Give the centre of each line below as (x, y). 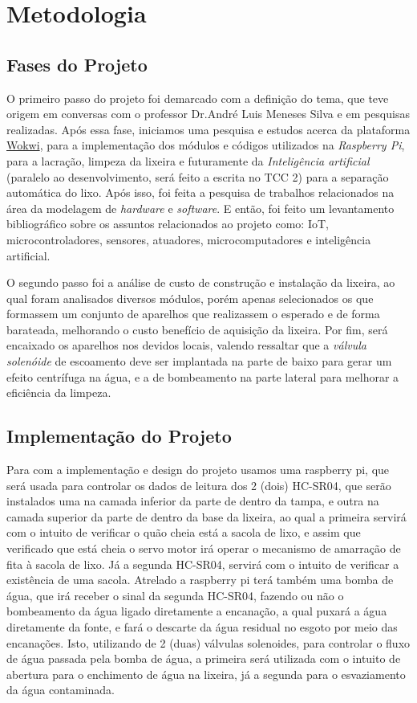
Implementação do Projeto (119, 436)
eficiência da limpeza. (59, 392)
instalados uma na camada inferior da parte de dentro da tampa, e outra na (193, 501)
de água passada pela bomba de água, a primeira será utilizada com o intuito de (204, 658)
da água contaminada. (61, 690)
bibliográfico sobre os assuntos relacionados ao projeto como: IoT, (168, 224)
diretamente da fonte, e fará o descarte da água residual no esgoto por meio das (202, 627)
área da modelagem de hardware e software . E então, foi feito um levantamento (200, 208)
